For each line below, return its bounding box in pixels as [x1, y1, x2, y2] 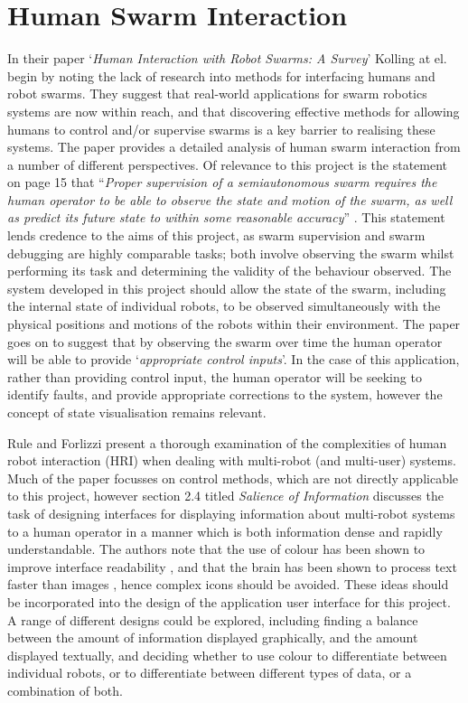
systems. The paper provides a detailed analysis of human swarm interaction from [7, 137, 461, 156]
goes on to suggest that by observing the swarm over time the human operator [7, 332, 443, 351]
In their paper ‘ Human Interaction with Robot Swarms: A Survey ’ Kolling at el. [7, 49, 447, 68]
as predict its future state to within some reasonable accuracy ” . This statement [7, 208, 445, 227]
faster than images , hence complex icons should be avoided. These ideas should [7, 575, 449, 594]
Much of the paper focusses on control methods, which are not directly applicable [7, 468, 459, 487]
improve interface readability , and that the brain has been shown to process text [7, 557, 457, 576]
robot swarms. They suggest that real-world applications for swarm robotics [7, 84, 427, 103]
